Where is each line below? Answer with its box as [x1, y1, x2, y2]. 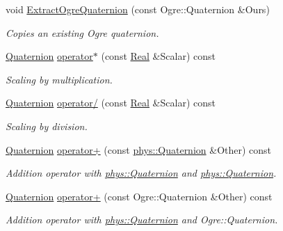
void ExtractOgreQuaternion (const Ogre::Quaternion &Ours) [6, 2, 270, 16]
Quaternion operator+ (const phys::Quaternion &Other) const [6, 142, 272, 157]
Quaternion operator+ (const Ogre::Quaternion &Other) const [6, 189, 273, 203]
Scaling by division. [6, 118, 88, 133]
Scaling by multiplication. [6, 72, 113, 86]
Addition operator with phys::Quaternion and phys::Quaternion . [6, 166, 277, 180]
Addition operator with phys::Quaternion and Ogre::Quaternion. [6, 212, 278, 227]
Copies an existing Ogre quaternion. [6, 25, 159, 40]
